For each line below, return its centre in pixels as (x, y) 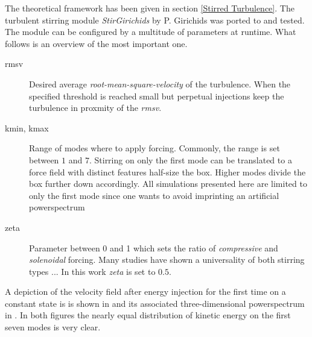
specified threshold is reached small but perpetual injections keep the (157, 96)
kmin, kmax (27, 128)
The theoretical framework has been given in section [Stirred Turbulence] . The (150, 8)
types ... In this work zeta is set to (92, 271)
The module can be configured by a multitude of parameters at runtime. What (151, 32)
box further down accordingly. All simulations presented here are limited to (168, 184)
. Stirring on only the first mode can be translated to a (190, 159)
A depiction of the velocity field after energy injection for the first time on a (145, 291)
